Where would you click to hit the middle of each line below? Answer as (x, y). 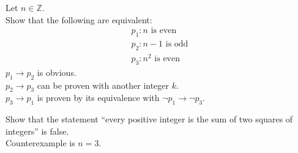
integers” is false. (37, 131)
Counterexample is (40, 143)
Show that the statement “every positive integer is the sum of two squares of (149, 119)
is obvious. (57, 72)
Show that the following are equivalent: (79, 19)
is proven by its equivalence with (98, 98)
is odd (177, 44)
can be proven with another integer (103, 85)
